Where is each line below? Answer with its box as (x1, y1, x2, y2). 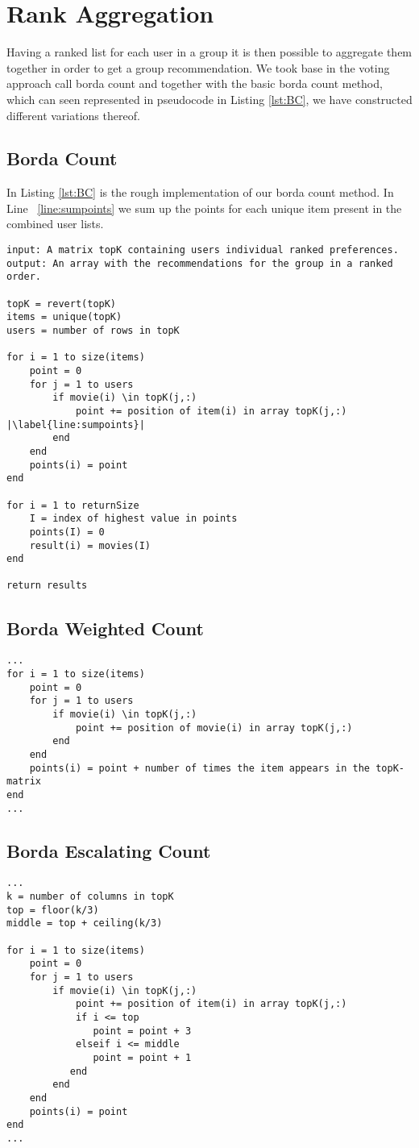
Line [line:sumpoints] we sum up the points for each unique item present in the (6, 199, 402, 216)
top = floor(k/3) (6, 904, 99, 916)
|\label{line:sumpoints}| (6, 418, 145, 430)
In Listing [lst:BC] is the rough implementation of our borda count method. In (6, 184, 394, 201)
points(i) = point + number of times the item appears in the (29, 762, 371, 774)
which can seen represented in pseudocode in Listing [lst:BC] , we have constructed (6, 90, 413, 107)
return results (6, 580, 88, 592)
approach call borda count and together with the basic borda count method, (6, 75, 383, 92)
